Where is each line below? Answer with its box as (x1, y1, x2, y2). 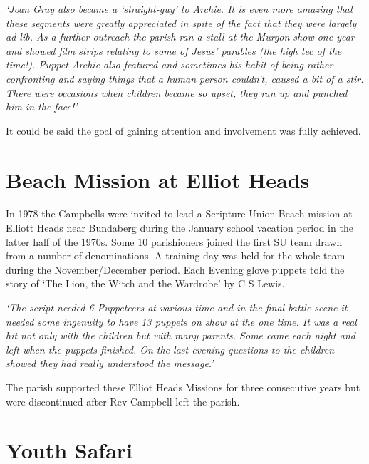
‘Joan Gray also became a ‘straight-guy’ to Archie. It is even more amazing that (6, 1, 353, 16)
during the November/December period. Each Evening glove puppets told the (6, 262, 345, 277)
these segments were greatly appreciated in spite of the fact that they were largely (6, 15, 357, 30)
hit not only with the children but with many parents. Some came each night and (6, 328, 355, 343)
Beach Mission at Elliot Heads (6, 165, 310, 194)
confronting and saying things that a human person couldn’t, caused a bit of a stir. (6, 71, 364, 86)
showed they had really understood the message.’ (6, 356, 214, 371)
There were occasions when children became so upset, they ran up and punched (6, 85, 348, 100)
